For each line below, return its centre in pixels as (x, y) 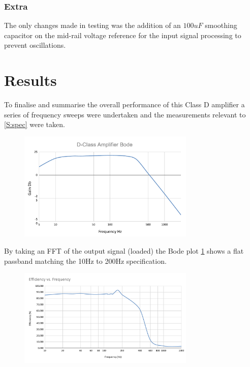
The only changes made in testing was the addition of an (92, 25)
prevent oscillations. (35, 45)
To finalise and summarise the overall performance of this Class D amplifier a (124, 104)
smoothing (221, 25)
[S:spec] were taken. (35, 124)
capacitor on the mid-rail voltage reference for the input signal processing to (123, 35)
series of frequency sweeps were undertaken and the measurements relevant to (125, 114)
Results (30, 80)
